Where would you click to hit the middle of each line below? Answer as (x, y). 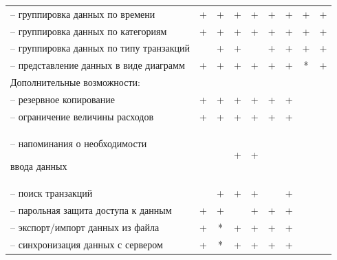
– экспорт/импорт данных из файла (85, 227)
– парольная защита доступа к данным (91, 209)
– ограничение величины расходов (82, 116)
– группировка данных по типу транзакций (100, 48)
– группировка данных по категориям (89, 31)
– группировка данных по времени (83, 13)
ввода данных (39, 166)
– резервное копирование (63, 99)
